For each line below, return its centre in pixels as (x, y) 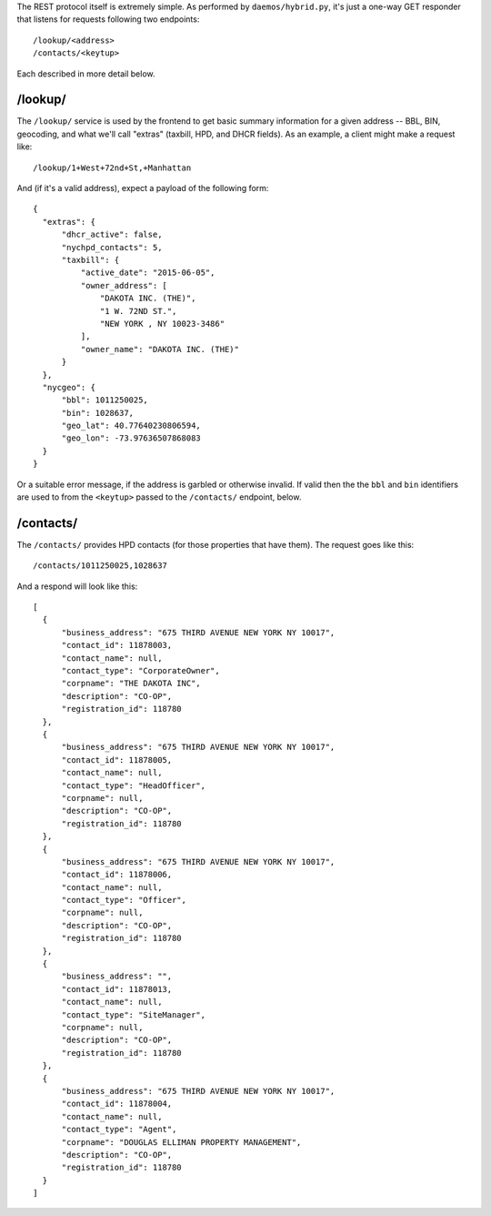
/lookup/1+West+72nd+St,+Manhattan (112, 167)
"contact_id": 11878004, (117, 1104)
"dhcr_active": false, (112, 235)
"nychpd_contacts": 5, (112, 247)
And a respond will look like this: (77, 586)
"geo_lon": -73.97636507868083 (131, 438)
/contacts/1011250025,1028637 (100, 566)
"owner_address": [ (124, 285)
